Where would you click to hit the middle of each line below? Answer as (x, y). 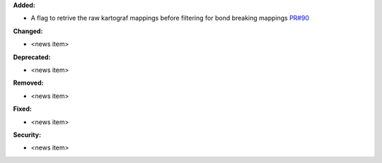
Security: (27, 135)
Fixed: (22, 109)
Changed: (28, 31)
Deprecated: (32, 57)
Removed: (28, 83)
